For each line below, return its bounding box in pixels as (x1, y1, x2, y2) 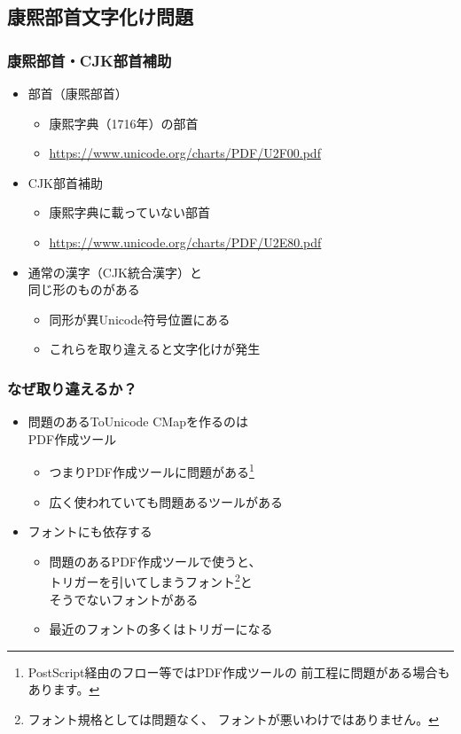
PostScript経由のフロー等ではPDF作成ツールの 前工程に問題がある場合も (27, 662, 450, 681)
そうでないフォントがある (49, 590, 199, 608)
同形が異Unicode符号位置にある (49, 309, 230, 328)
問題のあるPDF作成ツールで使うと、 (49, 551, 262, 570)
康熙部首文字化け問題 (7, 3, 193, 30)
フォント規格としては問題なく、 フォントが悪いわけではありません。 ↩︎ (27, 710, 440, 728)
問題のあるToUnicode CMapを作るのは (27, 412, 248, 431)
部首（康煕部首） (27, 84, 128, 102)
